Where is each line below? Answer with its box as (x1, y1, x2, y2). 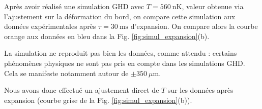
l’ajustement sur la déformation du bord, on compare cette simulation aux (4, 11, 236, 21)
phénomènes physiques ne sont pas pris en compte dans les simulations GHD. (4, 57, 245, 68)
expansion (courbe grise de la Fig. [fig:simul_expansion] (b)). (4, 94, 192, 105)
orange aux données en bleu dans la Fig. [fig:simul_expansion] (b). (4, 30, 210, 41)
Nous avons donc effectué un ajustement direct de (4, 85, 159, 95)
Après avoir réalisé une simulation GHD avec (4, 1, 144, 11)
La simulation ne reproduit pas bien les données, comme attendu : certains (4, 48, 237, 58)
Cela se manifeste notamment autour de (4, 67, 129, 78)
